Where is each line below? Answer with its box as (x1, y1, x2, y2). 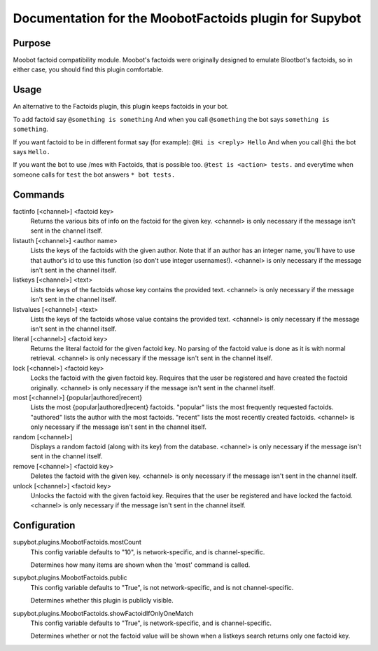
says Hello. (13, 147, 50, 156)
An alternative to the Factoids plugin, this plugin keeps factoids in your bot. (13, 102, 229, 111)
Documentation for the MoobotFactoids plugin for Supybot (13, 11, 362, 26)
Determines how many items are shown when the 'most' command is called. (30, 561, 251, 569)
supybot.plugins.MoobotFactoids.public (13, 573, 127, 582)
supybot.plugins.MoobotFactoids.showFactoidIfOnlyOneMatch (13, 609, 194, 617)
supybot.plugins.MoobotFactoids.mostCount (13, 538, 141, 547)
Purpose (13, 37, 51, 49)
